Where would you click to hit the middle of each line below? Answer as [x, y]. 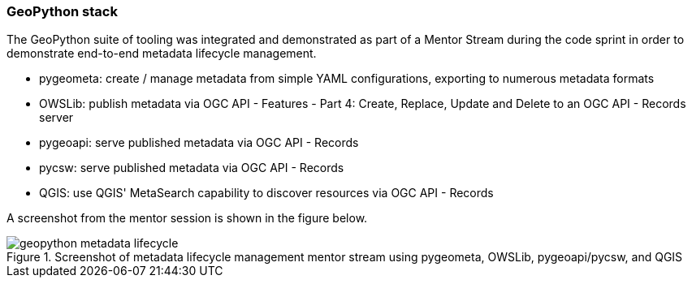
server [56, 118]
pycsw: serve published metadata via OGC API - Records [192, 168]
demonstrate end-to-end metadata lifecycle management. [162, 54]
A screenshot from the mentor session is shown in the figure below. [187, 218]
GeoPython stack [62, 11]
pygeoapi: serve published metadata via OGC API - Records [199, 143]
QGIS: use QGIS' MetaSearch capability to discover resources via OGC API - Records [266, 193]
